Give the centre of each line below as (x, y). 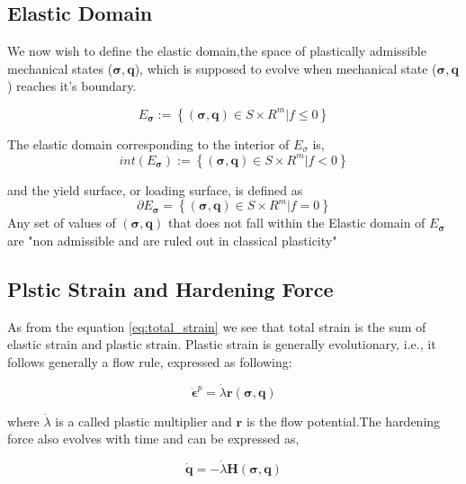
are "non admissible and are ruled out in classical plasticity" (172, 240)
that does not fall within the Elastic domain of (296, 223)
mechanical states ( (60, 68)
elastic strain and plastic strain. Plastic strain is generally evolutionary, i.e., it (222, 344)
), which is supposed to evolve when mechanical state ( (286, 68)
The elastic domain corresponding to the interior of (148, 143)
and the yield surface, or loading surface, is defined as (155, 189)
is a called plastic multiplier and (143, 421)
